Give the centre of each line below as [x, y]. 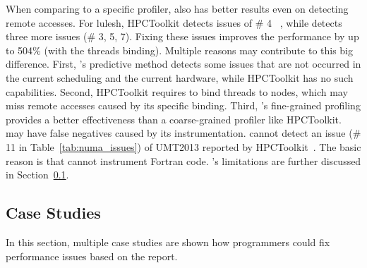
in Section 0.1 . [37, 175]
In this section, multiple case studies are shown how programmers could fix [168, 242]
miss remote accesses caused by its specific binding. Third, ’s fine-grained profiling [183, 105]
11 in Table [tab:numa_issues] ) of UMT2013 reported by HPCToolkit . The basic [183, 146]
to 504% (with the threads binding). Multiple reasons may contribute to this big [180, 50]
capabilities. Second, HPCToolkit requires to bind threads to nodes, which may [177, 91]
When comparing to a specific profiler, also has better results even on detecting [177, 8]
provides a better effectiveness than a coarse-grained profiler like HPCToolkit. [174, 119]
